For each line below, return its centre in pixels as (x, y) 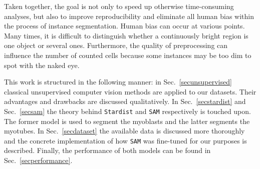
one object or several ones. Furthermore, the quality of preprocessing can (116, 45)
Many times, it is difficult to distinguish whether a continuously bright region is (126, 35)
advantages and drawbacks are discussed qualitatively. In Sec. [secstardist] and (125, 101)
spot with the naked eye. (42, 65)
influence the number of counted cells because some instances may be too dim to (128, 55)
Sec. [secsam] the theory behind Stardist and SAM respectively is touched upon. (127, 111)
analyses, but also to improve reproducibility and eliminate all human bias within (129, 16)
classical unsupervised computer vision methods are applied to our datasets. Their (130, 91)
